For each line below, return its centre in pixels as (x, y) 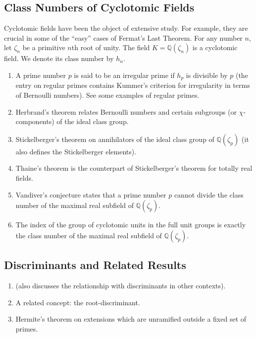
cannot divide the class (209, 194)
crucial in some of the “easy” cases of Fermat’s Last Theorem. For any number (123, 37)
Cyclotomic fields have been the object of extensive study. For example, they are (126, 28)
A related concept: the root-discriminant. (78, 302)
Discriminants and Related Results (95, 265)
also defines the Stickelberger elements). (76, 151)
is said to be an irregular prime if (124, 75)
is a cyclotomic (215, 47)
